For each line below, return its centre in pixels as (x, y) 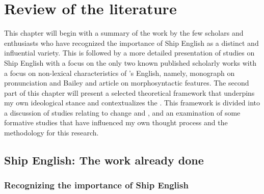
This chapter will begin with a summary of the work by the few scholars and (124, 33)
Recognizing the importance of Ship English (96, 185)
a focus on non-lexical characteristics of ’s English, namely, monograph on (120, 73)
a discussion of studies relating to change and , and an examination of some (122, 112)
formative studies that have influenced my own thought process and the (116, 122)
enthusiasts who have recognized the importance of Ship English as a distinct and (131, 43)
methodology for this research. (51, 133)
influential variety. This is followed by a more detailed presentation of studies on (129, 53)
